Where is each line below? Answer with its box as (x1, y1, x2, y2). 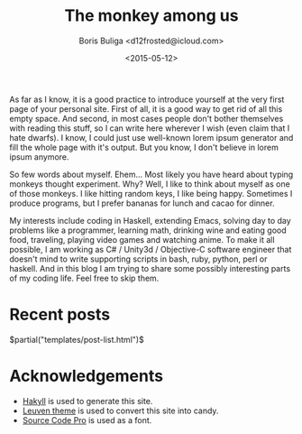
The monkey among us (64, 5, 239, 26)
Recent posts (9, 304, 111, 325)
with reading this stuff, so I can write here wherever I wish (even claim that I (9, 123, 290, 134)
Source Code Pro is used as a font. (22, 414, 152, 425)
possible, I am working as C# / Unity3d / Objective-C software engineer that (9, 244, 292, 254)
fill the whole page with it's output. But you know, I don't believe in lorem (9, 142, 279, 152)
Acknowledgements (9, 366, 164, 386)
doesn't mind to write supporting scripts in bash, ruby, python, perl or (9, 254, 268, 264)
